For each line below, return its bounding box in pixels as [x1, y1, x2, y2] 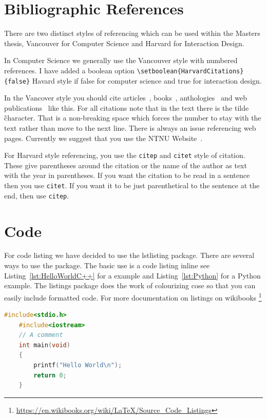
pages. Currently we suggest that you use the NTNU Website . [4, 132, 203, 143]
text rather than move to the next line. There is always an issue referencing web [4, 123, 256, 133]
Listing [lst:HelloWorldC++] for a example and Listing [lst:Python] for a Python [4, 270, 261, 281]
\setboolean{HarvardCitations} [137, 67, 244, 75]
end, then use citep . [4, 190, 69, 201]
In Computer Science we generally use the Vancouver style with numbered [4, 55, 238, 66]
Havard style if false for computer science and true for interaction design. [32, 75, 262, 86]
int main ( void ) [18, 341, 70, 349]
